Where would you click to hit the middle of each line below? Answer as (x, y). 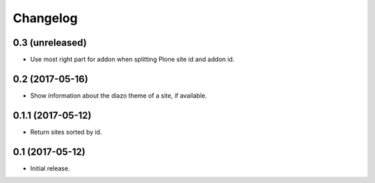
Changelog (45, 18)
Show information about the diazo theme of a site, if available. (119, 95)
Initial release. (50, 168)
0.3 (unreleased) (50, 43)
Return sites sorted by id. (66, 132)
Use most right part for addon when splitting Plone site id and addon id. (132, 60)
